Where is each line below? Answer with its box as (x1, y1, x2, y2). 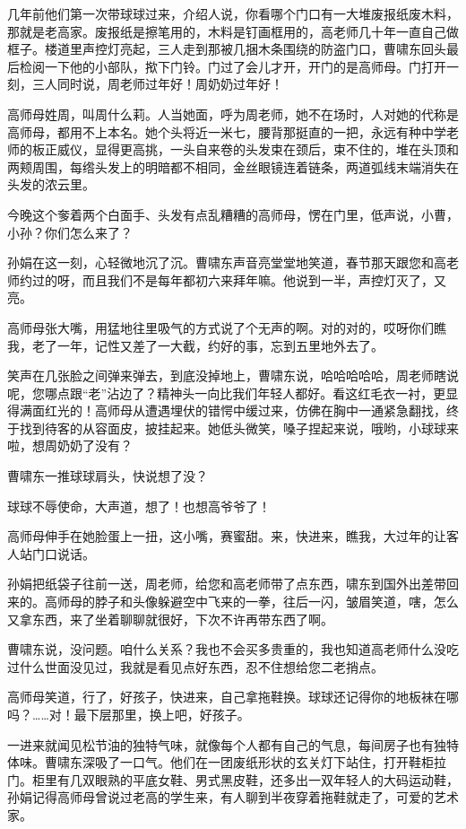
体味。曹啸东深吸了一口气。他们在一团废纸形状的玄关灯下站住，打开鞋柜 (7, 753, 434, 772)
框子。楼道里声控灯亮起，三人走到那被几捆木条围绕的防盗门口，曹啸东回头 (7, 39, 446, 58)
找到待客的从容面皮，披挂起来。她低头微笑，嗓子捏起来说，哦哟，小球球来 (19, 418, 459, 437)
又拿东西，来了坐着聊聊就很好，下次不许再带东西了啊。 (7, 609, 333, 628)
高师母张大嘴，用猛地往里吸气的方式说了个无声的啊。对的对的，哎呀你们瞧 (7, 318, 446, 336)
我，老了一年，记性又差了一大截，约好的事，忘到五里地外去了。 (7, 336, 384, 354)
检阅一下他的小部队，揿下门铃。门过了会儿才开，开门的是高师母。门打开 (19, 57, 446, 75)
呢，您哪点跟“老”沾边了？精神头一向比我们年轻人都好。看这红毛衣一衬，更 (7, 383, 446, 402)
